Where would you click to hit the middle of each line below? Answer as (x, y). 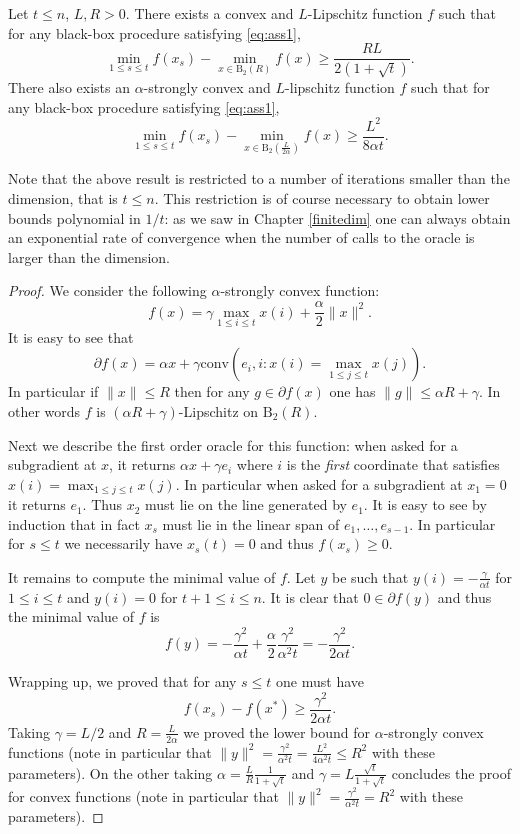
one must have (320, 681)
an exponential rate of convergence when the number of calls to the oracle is (241, 237)
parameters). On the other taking (110, 772)
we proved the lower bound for (276, 731)
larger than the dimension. (89, 256)
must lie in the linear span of (251, 523)
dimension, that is (63, 198)
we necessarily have (123, 543)
